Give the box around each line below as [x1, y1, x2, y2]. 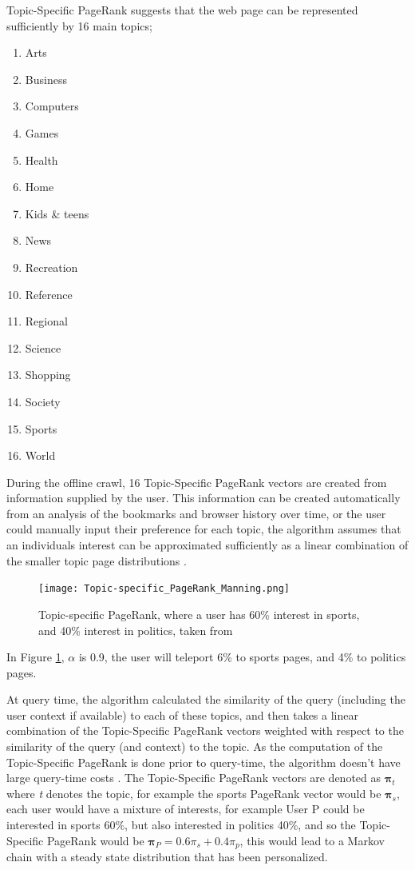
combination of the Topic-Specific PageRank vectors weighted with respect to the [6, 722, 404, 739]
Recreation [25, 258, 78, 275]
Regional [25, 313, 68, 329]
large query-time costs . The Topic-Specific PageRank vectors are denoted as [6, 769, 381, 786]
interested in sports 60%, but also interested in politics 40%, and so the [6, 816, 356, 833]
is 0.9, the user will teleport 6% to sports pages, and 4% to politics [78, 649, 406, 665]
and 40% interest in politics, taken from [38, 621, 233, 638]
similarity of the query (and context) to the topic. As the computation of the [6, 738, 383, 755]
